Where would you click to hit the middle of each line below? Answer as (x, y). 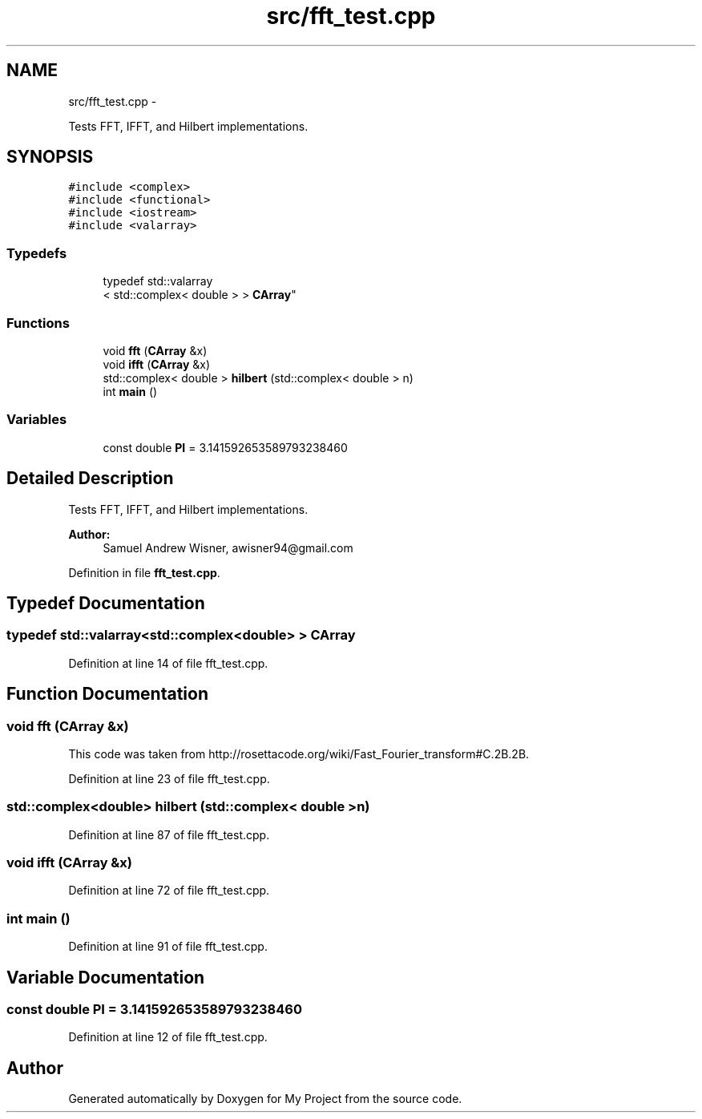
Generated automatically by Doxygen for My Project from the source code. (265, 1099)
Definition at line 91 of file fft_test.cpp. (168, 947)
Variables (37, 420)
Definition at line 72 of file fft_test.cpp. (169, 891)
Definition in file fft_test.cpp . (144, 572)
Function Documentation (107, 694)
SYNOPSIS (50, 157)
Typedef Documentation (106, 603)
